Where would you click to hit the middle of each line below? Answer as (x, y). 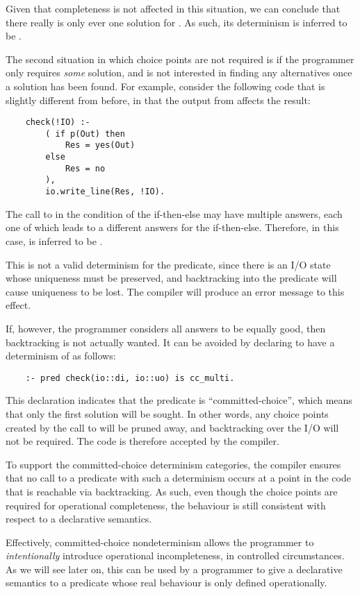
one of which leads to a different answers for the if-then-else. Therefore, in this (172, 227)
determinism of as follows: (61, 356)
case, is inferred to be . (54, 240)
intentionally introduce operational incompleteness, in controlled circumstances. (175, 555)
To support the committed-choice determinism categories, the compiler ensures (173, 464)
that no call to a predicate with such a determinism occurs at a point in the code (178, 478)
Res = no (85, 168)
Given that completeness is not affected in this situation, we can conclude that (173, 8)
